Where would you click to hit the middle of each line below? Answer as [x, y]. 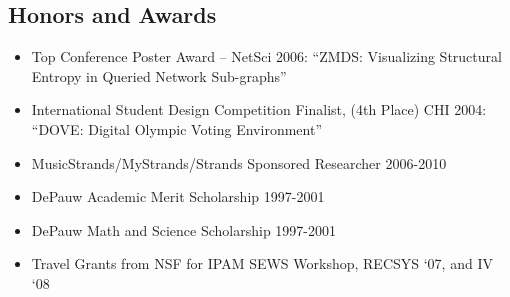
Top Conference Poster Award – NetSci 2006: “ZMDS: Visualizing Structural [266, 56]
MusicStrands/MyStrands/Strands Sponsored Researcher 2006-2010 [239, 162]
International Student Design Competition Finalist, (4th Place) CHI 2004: [259, 109]
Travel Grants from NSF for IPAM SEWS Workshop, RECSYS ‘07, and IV [262, 263]
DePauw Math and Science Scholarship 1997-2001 [184, 229]
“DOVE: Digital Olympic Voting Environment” [176, 128]
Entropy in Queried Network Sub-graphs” [159, 75]
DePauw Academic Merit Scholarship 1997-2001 [178, 196]
